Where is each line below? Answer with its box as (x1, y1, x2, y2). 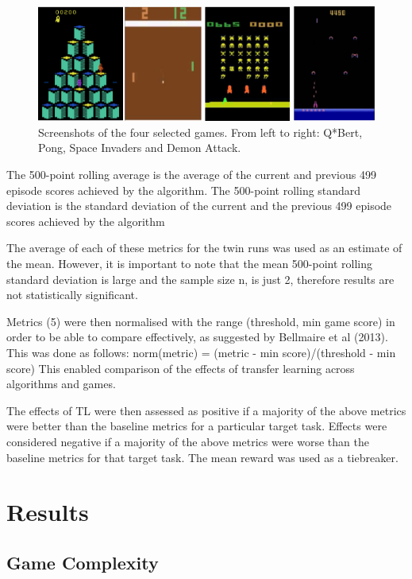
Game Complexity (6, 550, 159, 574)
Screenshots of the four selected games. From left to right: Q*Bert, (38, 123, 363, 140)
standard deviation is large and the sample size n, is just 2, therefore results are (6, 270, 395, 287)
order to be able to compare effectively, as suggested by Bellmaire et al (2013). (6, 328, 388, 345)
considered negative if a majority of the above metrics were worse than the (6, 433, 369, 449)
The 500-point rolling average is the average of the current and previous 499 (6, 166, 376, 183)
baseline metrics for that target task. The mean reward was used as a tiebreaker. (6, 449, 399, 465)
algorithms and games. (6, 375, 116, 392)
